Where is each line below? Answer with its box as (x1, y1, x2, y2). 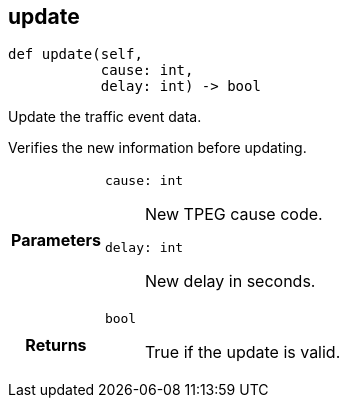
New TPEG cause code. (144, 204, 323, 225)
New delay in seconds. (144, 271, 316, 292)
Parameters (11, 230, 101, 251)
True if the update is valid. (144, 342, 341, 363)
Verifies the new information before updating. (8, 139, 307, 157)
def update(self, (8, 46, 143, 63)
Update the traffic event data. (8, 108, 202, 126)
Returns (25, 334, 87, 355)
